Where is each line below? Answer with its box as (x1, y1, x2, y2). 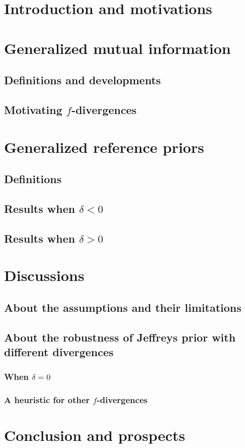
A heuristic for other (4, 394, 90, 406)
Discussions (4, 265, 85, 286)
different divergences (4, 344, 114, 359)
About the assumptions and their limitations (4, 299, 241, 315)
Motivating (4, 101, 62, 117)
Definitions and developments (4, 72, 161, 88)
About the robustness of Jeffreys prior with (4, 329, 236, 345)
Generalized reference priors (4, 136, 204, 157)
